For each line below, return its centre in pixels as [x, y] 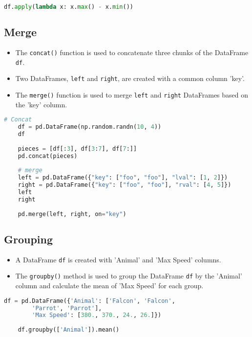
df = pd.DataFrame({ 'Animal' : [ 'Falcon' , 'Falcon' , [90, 301]
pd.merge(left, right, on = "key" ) [72, 214]
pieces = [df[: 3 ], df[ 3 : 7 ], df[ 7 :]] [77, 149]
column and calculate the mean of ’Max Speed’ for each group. [109, 286]
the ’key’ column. [41, 104]
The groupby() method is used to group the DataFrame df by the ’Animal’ [129, 276]
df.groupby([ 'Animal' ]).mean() [69, 330]
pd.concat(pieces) [48, 156]
